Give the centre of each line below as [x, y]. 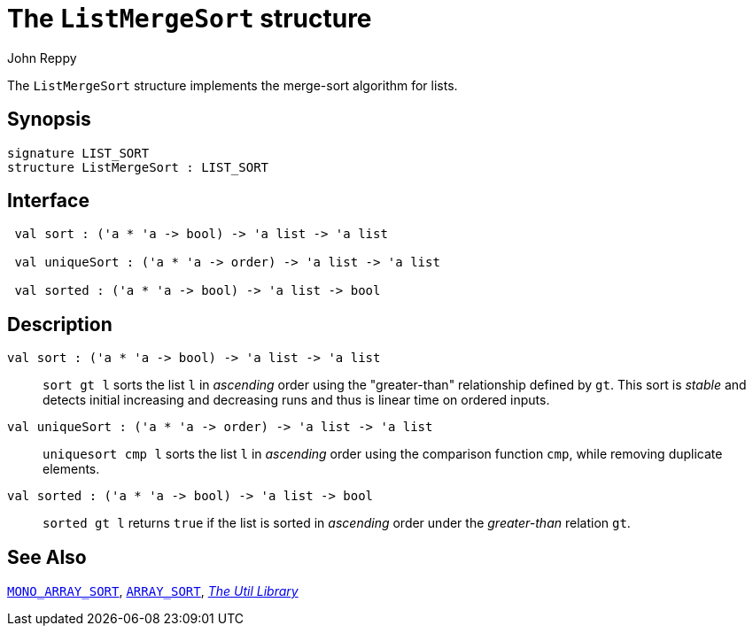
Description [60, 324]
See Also [47, 557]
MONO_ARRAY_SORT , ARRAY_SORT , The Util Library [153, 591]
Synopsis [49, 120]
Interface [48, 201]
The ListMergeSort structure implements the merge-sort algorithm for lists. [233, 85]
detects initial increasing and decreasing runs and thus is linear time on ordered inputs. [296, 400]
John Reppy [42, 58]
